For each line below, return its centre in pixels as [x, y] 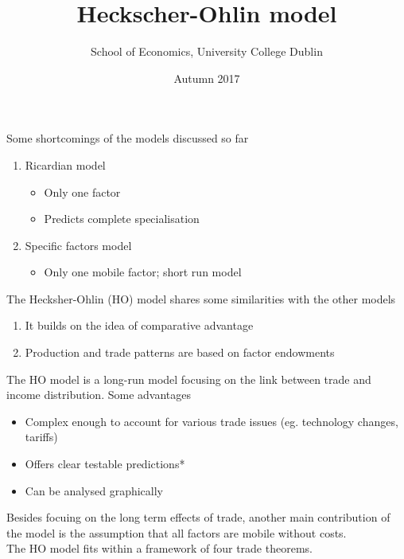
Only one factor [82, 192]
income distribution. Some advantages [99, 395]
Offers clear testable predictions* [105, 464]
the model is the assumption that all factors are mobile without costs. [177, 532]
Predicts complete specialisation [122, 219]
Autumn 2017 [207, 78]
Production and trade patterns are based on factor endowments [180, 352]
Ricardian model [65, 164]
